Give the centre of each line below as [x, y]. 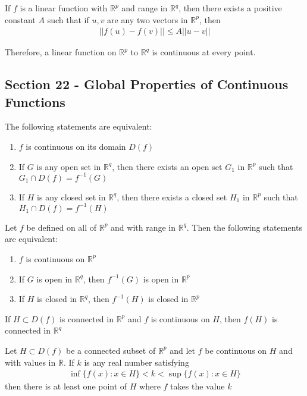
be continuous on [236, 350]
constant [20, 19]
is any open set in [69, 166]
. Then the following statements [245, 227]
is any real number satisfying [137, 362]
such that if [68, 19]
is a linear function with [64, 8]
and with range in [143, 227]
